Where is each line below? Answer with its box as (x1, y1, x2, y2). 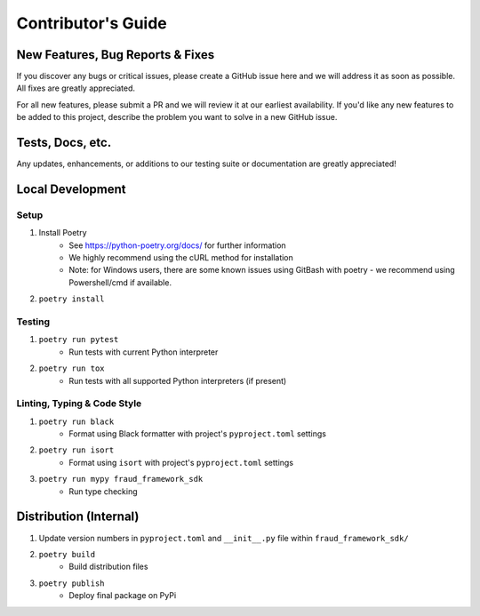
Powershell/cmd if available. (68, 276, 172, 288)
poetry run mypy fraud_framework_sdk (38, 474, 204, 484)
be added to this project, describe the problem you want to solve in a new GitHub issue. (16, 112, 338, 123)
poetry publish (38, 578, 106, 588)
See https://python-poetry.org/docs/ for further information (68, 240, 286, 251)
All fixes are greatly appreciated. (16, 83, 136, 93)
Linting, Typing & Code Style (16, 397, 142, 410)
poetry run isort (38, 445, 115, 455)
